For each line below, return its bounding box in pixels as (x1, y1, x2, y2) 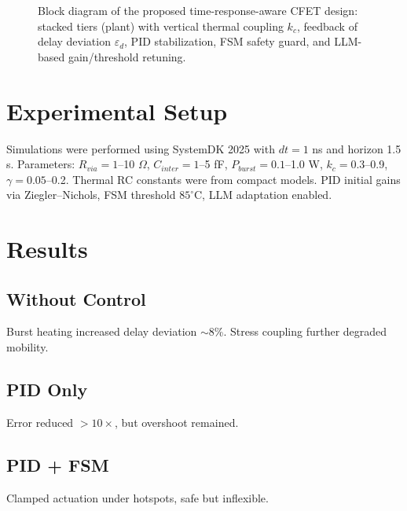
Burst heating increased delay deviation (6, 323, 197, 340)
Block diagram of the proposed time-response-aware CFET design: (38, 2, 358, 18)
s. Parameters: (6, 156, 75, 172)
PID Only (6, 377, 88, 402)
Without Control (6, 286, 146, 311)
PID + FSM (6, 452, 109, 476)
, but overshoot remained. (115, 414, 239, 430)
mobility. (6, 339, 49, 355)
